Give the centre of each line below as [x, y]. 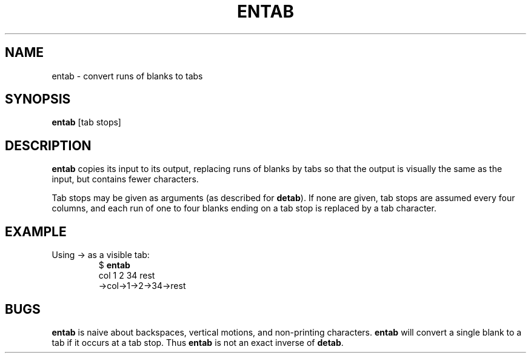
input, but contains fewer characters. [125, 179]
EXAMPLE [36, 231]
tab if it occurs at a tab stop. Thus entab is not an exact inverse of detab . [198, 342]
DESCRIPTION [48, 145]
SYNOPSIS [38, 99]
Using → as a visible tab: [101, 255]
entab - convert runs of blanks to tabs [127, 76]
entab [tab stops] [86, 122]
